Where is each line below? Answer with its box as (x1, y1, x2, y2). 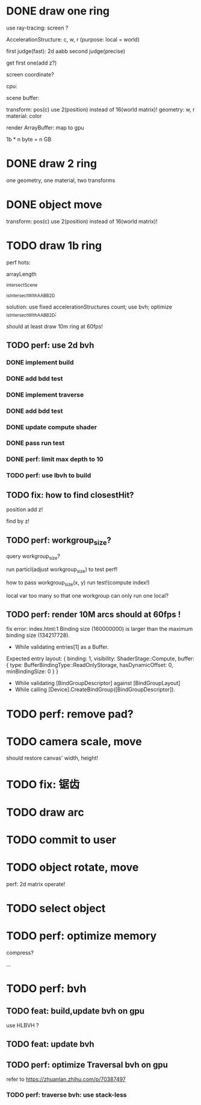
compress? (6, 949, 34, 956)
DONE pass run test (6, 439, 65, 447)
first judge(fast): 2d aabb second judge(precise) (6, 47, 126, 55)
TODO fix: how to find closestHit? (6, 490, 134, 500)
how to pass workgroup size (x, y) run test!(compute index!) (6, 578, 150, 587)
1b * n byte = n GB (6, 136, 52, 143)
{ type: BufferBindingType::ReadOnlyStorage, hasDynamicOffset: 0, (6, 662, 173, 669)
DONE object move (6, 198, 102, 211)
